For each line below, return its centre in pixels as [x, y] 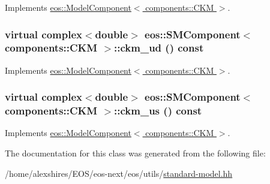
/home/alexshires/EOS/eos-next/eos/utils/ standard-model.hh [119, 173]
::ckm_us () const [158, 111]
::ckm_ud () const [159, 48]
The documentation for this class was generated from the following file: [135, 153]
